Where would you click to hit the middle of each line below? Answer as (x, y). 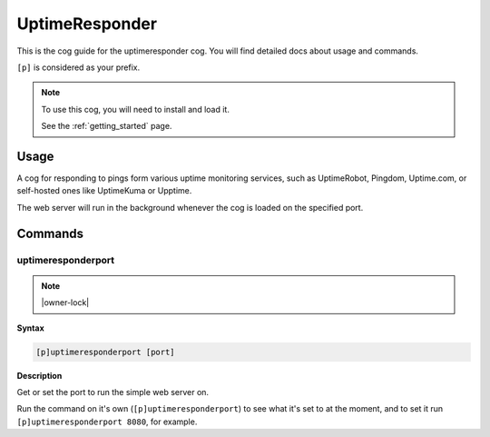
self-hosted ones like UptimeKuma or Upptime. (104, 191)
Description (39, 375)
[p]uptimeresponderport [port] (106, 352)
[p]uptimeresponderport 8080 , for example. (107, 422)
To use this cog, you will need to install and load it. (136, 109)
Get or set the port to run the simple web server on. (113, 392)
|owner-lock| (65, 303)
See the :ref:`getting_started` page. (107, 126)
